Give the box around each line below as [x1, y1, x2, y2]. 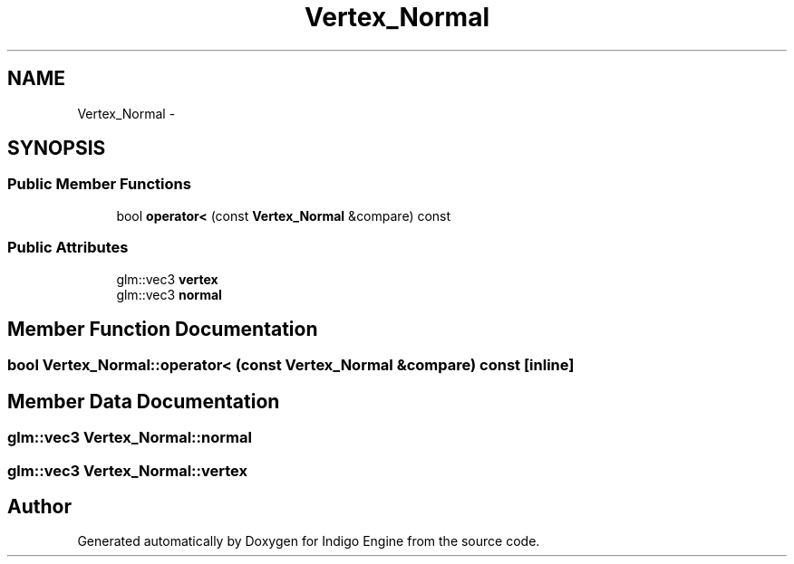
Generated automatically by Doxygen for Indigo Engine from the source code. [77, 533, 540, 550]
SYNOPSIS [7, 137, 106, 160]
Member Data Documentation [7, 389, 280, 413]
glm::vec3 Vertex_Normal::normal [7, 428, 252, 447]
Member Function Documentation [7, 317, 318, 340]
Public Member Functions [7, 175, 191, 194]
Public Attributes [7, 238, 129, 257]
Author [7, 495, 72, 519]
